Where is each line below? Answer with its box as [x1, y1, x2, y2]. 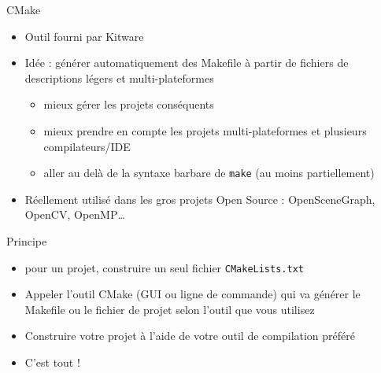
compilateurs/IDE [43, 138, 131, 154]
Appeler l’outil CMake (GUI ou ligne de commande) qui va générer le [24, 286, 361, 302]
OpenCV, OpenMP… [24, 206, 125, 223]
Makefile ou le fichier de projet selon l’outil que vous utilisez [24, 301, 315, 317]
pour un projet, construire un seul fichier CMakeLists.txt [24, 259, 304, 275]
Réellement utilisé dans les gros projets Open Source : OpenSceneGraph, [24, 190, 375, 207]
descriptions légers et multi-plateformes [24, 69, 214, 86]
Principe [6, 233, 47, 249]
